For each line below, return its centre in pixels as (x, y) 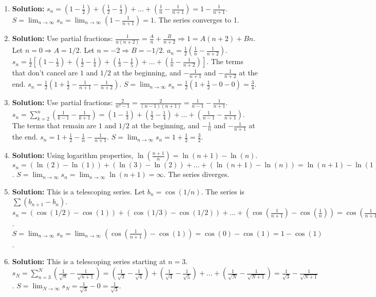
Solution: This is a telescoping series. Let (79, 191)
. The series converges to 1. (197, 19)
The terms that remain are (54, 125)
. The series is (223, 191)
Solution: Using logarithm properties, (73, 155)
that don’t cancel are (45, 73)
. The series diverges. (196, 174)
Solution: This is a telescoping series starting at (89, 261)
